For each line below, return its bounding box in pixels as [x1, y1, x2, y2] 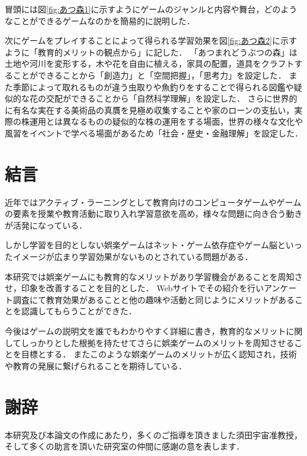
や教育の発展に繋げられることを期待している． [5, 359, 187, 372]
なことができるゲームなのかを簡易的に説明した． [5, 14, 195, 27]
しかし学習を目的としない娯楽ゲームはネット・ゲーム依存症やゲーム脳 [5, 239, 277, 251]
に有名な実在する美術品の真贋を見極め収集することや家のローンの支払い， [5, 103, 295, 116]
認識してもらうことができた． [21, 305, 137, 317]
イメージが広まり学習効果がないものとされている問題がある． [12, 250, 253, 263]
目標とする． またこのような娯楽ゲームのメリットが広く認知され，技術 [21, 348, 297, 360]
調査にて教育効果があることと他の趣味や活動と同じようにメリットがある [12, 293, 295, 305]
